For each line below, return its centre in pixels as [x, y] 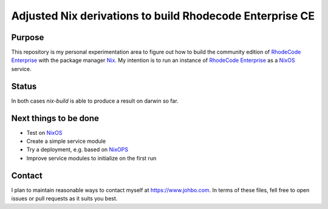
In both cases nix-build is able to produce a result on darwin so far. [95, 101]
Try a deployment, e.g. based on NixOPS [77, 149]
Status [24, 86]
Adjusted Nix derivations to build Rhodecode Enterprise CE [163, 16]
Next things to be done [55, 118]
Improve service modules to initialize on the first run [91, 158]
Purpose [28, 37]
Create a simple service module [66, 141]
